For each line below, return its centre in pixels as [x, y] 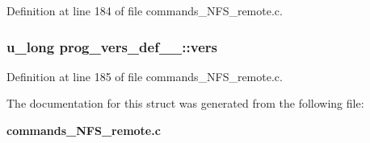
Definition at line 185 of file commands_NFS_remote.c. [145, 76]
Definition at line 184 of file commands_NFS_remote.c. [145, 10]
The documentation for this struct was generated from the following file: [185, 103]
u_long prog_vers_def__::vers [112, 46]
